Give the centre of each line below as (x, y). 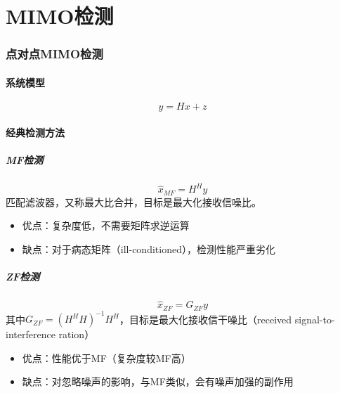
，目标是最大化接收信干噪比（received (206, 319)
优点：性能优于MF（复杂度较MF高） (106, 357)
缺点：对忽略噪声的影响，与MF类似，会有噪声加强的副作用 (158, 381)
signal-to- (315, 319)
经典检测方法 (35, 132)
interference (31, 334)
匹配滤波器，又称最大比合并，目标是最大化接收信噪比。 (133, 201)
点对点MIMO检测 (54, 54)
